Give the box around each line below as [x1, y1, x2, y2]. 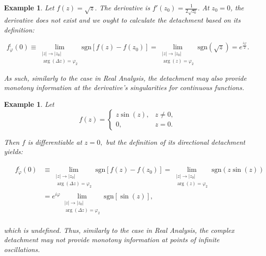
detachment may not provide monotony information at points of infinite [4, 234, 220, 245]
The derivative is [99, 2, 150, 12]
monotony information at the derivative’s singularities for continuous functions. [4, 82, 244, 93]
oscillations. [4, 244, 40, 254]
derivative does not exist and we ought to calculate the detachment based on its [4, 14, 241, 25]
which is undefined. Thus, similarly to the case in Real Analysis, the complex [4, 224, 235, 235]
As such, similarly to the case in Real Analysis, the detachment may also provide [4, 72, 247, 83]
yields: [4, 146, 23, 157]
